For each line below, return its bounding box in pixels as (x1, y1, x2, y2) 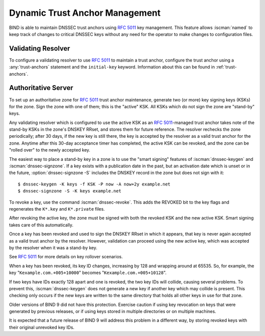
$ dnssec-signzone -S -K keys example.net (18, 188, 122, 194)
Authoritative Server (9, 84, 74, 92)
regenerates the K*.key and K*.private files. (9, 206, 105, 212)
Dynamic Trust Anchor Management (9, 7, 161, 18)
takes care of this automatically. (9, 222, 74, 228)
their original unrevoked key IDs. (9, 324, 75, 330)
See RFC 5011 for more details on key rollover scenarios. (9, 254, 123, 260)
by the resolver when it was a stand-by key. (9, 244, 98, 250)
